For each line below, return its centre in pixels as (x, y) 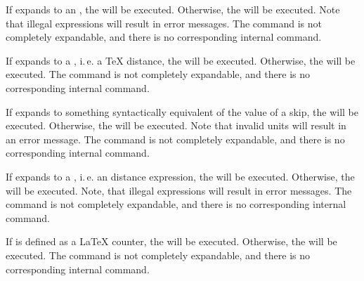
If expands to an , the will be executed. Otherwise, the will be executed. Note (173, 9)
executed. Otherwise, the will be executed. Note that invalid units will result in (176, 125)
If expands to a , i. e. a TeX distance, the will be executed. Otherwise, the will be (181, 60)
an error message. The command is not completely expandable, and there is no (175, 139)
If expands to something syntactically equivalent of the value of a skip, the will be (182, 111)
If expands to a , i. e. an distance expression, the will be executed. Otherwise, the (180, 176)
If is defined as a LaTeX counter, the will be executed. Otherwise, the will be (171, 241)
